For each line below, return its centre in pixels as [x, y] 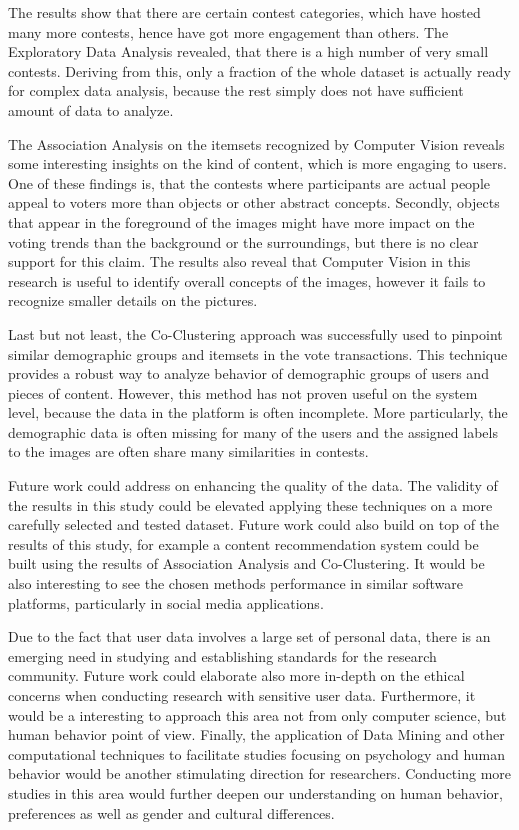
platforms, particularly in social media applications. [166, 602]
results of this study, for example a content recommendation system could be [243, 543]
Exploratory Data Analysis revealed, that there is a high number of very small [248, 51]
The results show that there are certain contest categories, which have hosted [244, 12]
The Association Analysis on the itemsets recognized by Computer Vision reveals [256, 143]
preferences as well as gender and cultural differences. [171, 812]
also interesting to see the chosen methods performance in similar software [235, 583]
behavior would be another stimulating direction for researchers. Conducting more [260, 773]
